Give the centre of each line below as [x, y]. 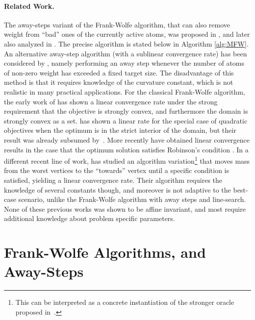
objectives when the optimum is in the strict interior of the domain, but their [120, 130]
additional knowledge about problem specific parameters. [89, 218]
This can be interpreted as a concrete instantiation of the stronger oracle [125, 302]
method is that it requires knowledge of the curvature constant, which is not [119, 82]
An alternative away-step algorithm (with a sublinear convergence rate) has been [126, 53]
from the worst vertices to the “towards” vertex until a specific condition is [117, 170]
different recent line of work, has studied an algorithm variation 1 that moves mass [127, 160]
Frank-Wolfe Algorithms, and [105, 252]
